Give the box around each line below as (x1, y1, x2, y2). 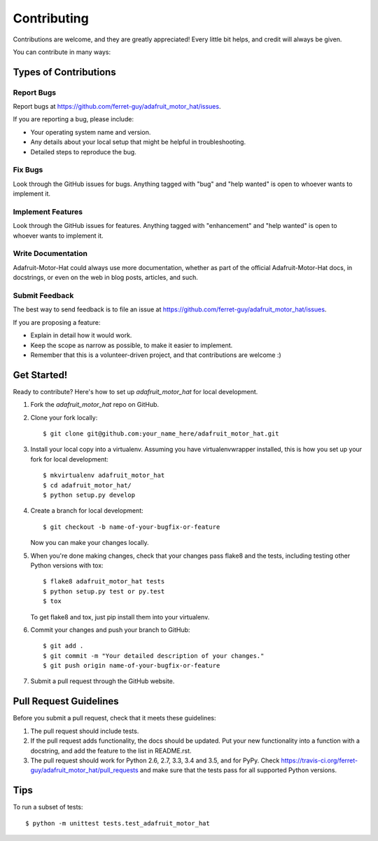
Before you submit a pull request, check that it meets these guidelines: (13, 714, 216, 722)
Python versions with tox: (30, 561, 104, 570)
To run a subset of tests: (13, 803, 83, 812)
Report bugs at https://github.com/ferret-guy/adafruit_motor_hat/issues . (13, 102, 221, 111)
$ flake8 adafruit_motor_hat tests (43, 577, 165, 586)
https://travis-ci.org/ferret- (281, 756, 358, 765)
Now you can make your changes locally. (30, 539, 149, 547)
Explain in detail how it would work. (30, 331, 132, 339)
